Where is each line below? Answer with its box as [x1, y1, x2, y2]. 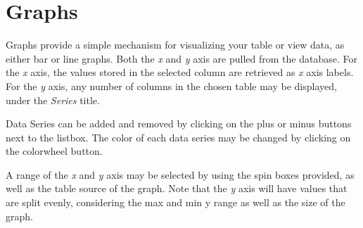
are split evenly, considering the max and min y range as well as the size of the [6, 195, 345, 210]
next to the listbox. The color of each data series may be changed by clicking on [6, 129, 351, 144]
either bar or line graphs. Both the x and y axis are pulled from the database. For [6, 51, 357, 65]
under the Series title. [6, 92, 100, 107]
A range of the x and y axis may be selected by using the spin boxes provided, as [6, 167, 355, 182]
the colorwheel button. [6, 144, 103, 158]
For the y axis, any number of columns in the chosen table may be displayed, [6, 78, 337, 93]
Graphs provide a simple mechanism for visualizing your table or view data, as [6, 37, 345, 52]
